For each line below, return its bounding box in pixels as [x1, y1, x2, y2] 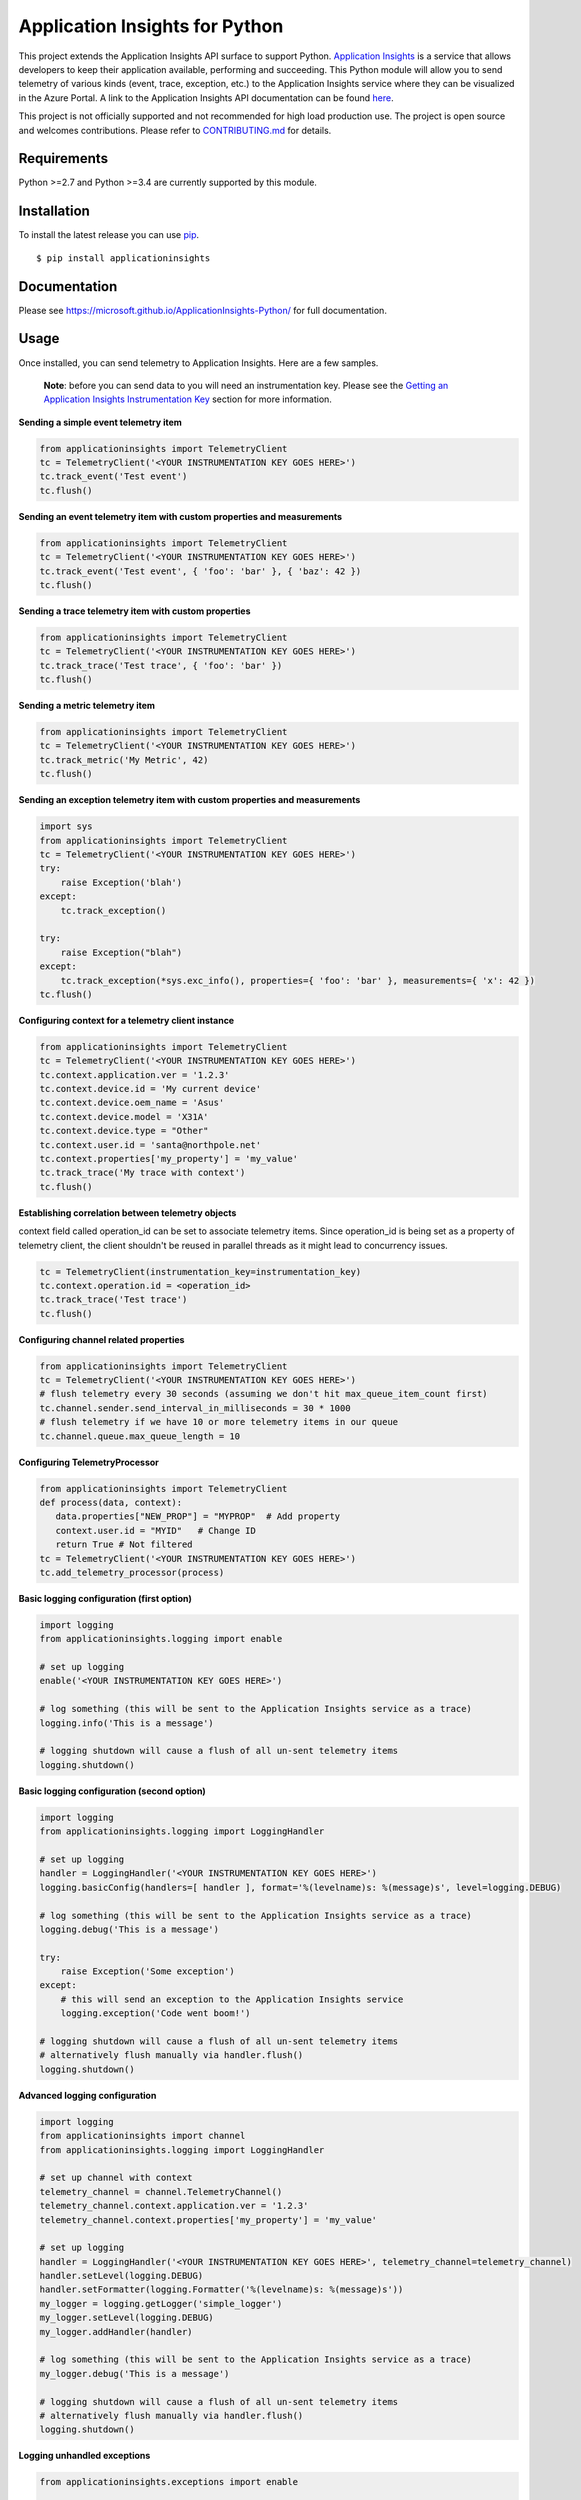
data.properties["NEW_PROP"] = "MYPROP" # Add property [55, 1511, 341, 1522]
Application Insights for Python [18, 15, 284, 37]
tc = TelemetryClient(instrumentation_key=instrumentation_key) [39, 1266, 362, 1277]
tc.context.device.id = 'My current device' [39, 1083, 262, 1095]
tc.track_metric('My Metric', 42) [39, 754, 209, 765]
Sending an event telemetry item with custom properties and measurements [18, 510, 343, 522]
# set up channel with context [39, 2172, 194, 2184]
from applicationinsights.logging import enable [39, 1633, 283, 1645]
